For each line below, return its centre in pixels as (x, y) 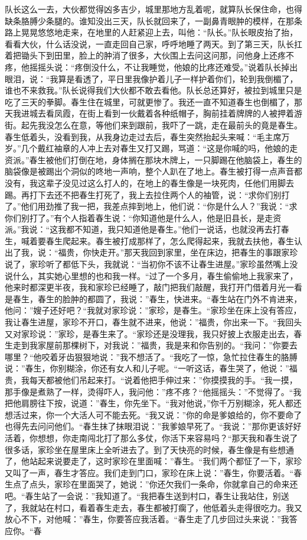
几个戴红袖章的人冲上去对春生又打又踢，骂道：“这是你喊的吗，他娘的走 (159, 148)
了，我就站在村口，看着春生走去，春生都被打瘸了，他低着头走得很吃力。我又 (153, 507)
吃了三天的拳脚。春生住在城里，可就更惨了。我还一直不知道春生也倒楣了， (149, 101)
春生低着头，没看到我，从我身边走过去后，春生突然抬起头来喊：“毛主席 (143, 136)
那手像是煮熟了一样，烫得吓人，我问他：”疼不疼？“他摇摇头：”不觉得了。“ (149, 391)
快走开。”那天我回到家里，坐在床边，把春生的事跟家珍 (195, 252)
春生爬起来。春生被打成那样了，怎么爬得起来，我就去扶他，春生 (170, 240)
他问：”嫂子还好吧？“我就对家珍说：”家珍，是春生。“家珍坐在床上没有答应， (153, 310)
